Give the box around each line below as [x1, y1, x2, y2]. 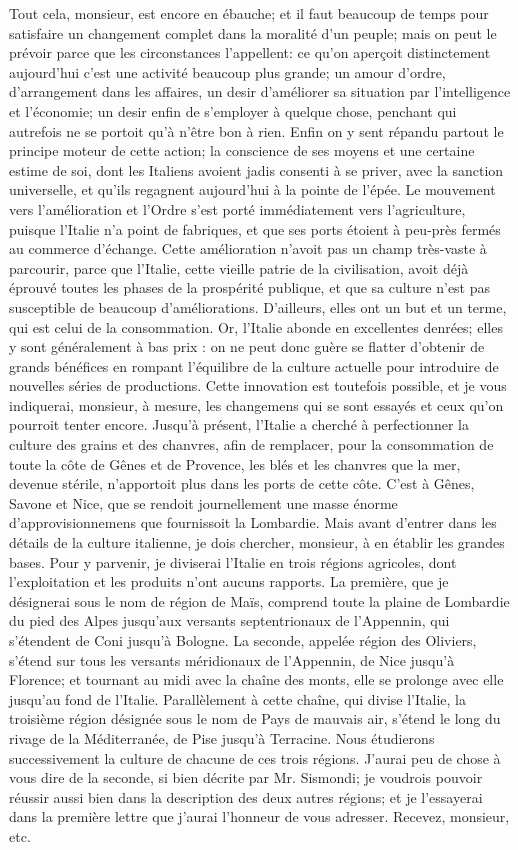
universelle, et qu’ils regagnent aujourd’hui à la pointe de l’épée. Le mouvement [9, 179, 496, 200]
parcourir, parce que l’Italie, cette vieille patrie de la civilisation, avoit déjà [9, 257, 469, 278]
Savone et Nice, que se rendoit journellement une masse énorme [9, 492, 398, 513]
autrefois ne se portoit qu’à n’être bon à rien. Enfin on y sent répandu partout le [9, 120, 504, 141]
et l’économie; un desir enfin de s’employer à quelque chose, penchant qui [9, 100, 457, 121]
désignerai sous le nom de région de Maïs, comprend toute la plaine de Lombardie [9, 590, 510, 611]
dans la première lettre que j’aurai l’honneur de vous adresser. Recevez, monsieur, [9, 806, 510, 827]
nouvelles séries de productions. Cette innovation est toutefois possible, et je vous [9, 375, 507, 396]
